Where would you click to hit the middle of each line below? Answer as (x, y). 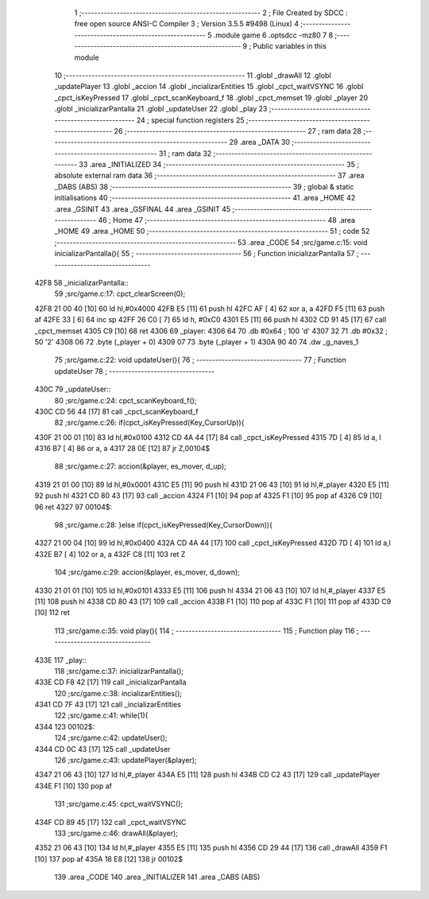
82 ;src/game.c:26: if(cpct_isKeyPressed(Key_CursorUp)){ (149, 422)
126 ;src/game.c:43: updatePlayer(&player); (126, 761)
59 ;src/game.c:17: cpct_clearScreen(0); (120, 294)
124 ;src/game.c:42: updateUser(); (111, 738)
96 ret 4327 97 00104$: (73, 507)
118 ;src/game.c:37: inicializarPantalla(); (119, 671)
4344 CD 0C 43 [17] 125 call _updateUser (102, 749)
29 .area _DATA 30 (259, 142)
